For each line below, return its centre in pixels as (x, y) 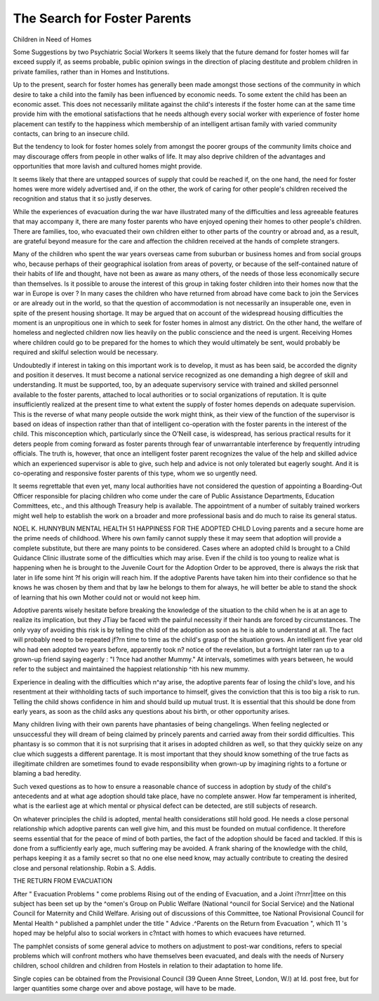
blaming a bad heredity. (47, 774)
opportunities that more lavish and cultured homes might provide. (108, 166)
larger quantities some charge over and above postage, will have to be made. (125, 988)
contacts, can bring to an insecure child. (71, 134)
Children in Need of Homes (52, 39)
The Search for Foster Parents (102, 18)
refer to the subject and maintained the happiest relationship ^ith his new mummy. (131, 669)
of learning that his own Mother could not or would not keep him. (107, 597)
